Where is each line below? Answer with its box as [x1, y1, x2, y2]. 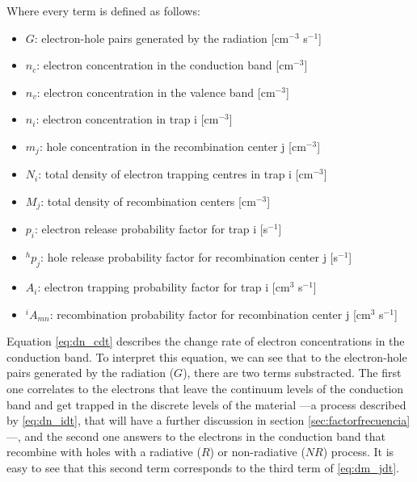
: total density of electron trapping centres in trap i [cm [38, 166, 314, 182]
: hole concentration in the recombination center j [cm [39, 137, 306, 154]
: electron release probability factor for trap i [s [35, 220, 268, 237]
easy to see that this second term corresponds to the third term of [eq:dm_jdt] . [6, 459, 399, 476]
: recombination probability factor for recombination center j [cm [49, 305, 371, 322]
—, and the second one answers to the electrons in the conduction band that [6, 427, 385, 444]
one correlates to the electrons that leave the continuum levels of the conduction [6, 380, 404, 397]
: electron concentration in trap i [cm [36, 111, 219, 128]
